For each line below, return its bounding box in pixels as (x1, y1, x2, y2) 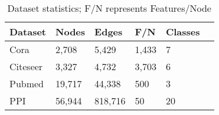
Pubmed (9, 77, 44, 90)
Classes (165, 25, 200, 38)
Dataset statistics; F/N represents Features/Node (7, 1, 211, 15)
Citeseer (9, 60, 43, 73)
